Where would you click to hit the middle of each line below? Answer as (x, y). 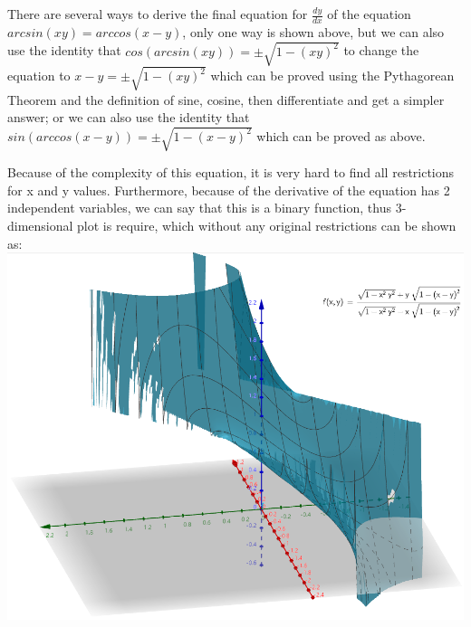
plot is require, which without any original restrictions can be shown (267, 226)
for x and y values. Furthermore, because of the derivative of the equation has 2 (229, 190)
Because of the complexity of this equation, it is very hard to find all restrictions (231, 172)
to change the (381, 50)
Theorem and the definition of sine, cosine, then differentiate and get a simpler (226, 99)
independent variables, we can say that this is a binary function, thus (199, 208)
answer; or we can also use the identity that (129, 117)
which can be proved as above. (341, 135)
